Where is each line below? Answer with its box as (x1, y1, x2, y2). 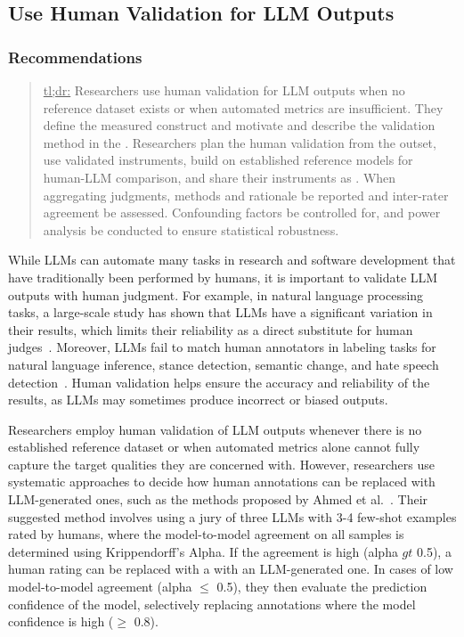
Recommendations (8, 45, 142, 68)
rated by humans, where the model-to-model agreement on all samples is (8, 525, 404, 543)
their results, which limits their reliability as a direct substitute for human (8, 320, 413, 339)
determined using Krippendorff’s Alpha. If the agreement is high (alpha (8, 542, 398, 560)
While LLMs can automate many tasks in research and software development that (8, 250, 456, 269)
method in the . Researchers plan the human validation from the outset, (43, 133, 436, 151)
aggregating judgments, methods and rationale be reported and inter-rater (43, 185, 449, 204)
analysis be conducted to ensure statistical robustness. (43, 220, 339, 239)
